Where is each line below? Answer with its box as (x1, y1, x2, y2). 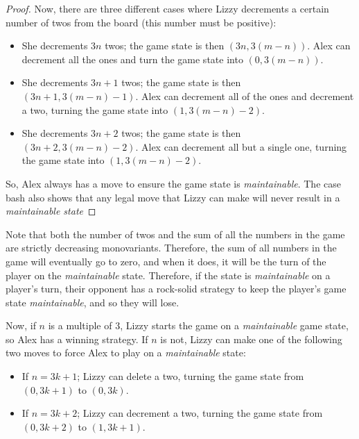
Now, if (6, 318, 36, 333)
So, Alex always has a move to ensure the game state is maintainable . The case (6, 176, 341, 190)
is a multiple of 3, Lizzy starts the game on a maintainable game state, (48, 318, 349, 333)
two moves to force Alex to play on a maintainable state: (6, 345, 246, 360)
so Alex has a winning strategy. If (6, 331, 148, 346)
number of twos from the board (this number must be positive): (6, 15, 277, 29)
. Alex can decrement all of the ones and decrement (135, 88, 354, 103)
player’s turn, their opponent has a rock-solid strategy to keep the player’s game (6, 281, 347, 296)
